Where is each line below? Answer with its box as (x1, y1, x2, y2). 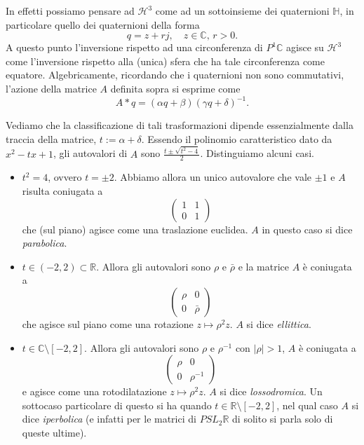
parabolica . (22, 235, 67, 250)
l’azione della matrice (6, 81, 97, 95)
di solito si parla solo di (232, 411, 333, 426)
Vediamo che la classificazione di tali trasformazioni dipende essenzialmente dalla (6, 118, 353, 132)
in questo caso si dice (262, 221, 353, 236)
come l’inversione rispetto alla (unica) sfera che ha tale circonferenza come (6, 53, 325, 68)
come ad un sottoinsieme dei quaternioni (155, 4, 330, 18)
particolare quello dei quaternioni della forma (6, 17, 200, 32)
